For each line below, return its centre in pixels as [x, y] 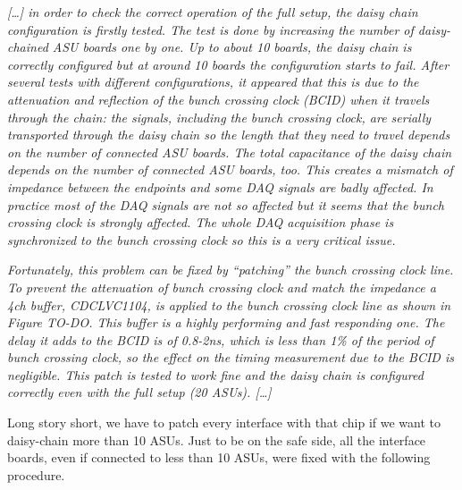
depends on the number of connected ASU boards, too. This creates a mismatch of [230, 169]
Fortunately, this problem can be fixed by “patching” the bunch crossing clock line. [231, 270]
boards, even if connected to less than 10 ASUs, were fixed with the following [219, 457]
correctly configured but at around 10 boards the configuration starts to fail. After [228, 64]
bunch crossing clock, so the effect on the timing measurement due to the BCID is [231, 357]
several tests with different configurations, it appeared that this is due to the [213, 82]
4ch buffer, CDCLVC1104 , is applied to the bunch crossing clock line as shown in [229, 304]
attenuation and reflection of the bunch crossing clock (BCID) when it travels [218, 99]
